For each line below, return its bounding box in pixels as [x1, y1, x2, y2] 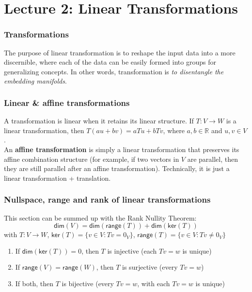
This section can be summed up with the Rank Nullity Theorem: [4, 212, 197, 223]
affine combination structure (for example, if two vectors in [4, 154, 179, 164]
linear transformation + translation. [4, 172, 111, 183]
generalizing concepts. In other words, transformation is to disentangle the [4, 66, 224, 76]
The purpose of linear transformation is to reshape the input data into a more [4, 47, 236, 57]
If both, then [15, 278, 53, 288]
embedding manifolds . [4, 76, 67, 86]
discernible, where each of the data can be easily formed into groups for [4, 57, 216, 67]
